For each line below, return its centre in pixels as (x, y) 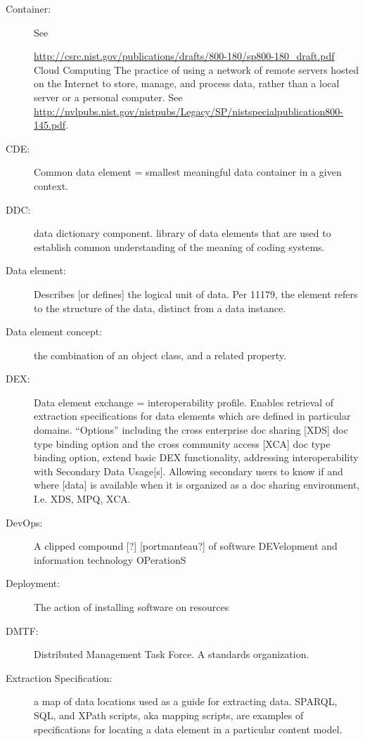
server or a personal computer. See (108, 97)
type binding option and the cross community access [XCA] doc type (182, 443)
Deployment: (33, 583)
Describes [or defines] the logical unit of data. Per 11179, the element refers (196, 294)
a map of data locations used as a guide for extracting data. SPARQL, (186, 701)
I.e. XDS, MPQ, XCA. (82, 499)
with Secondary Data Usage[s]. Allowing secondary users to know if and (188, 471)
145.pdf (50, 125)
